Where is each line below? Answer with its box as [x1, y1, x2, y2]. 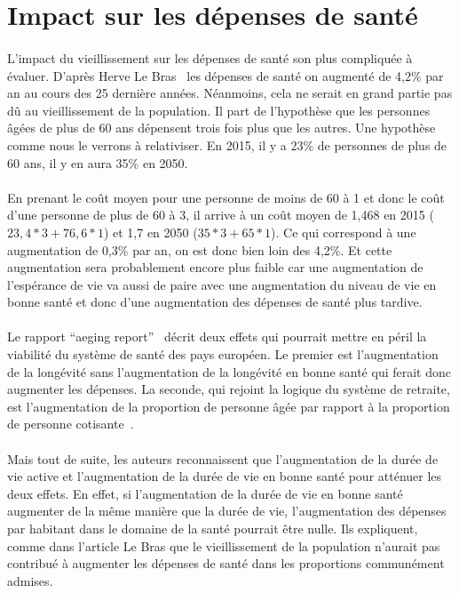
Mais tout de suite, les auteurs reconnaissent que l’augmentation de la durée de [7, 449, 439, 468]
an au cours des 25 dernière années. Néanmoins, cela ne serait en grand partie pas [7, 84, 453, 102]
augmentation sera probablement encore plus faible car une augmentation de [7, 258, 423, 276]
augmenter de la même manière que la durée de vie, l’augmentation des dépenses [7, 501, 447, 520]
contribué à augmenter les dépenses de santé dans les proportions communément [7, 554, 445, 573]
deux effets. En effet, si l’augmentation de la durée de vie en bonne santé [7, 484, 403, 502]
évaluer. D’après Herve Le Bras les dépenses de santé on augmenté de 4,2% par [7, 66, 444, 84]
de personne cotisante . [7, 414, 134, 433]
